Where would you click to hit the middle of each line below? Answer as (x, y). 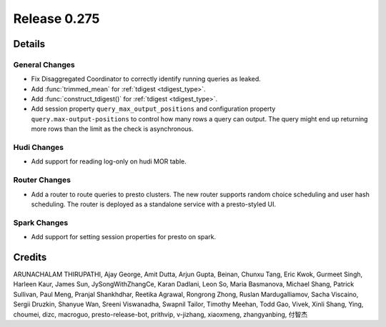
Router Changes (42, 180)
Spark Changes (41, 223)
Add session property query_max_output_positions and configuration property (153, 109)
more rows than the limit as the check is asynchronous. (112, 129)
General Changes (44, 64)
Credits (30, 257)
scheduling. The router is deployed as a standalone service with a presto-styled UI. (154, 204)
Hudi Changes (39, 148)
